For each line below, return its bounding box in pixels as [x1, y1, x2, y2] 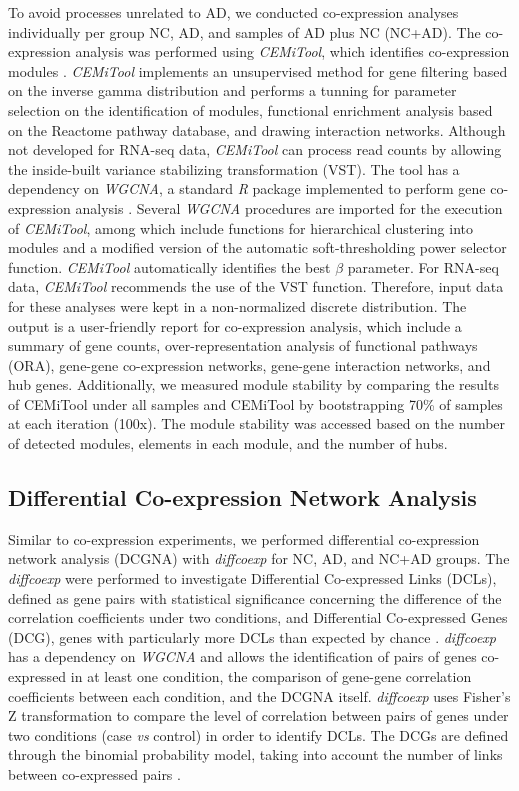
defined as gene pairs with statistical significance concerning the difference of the [8, 587, 502, 608]
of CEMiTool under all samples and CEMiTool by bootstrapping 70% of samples [8, 393, 503, 414]
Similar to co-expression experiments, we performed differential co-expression [8, 528, 480, 549]
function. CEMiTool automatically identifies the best [8, 256, 331, 277]
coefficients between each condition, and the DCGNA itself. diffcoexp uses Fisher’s [8, 685, 511, 706]
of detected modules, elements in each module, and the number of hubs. [8, 433, 448, 454]
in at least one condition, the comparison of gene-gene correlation [70, 666, 472, 687]
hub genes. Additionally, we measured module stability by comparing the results [8, 374, 499, 395]
